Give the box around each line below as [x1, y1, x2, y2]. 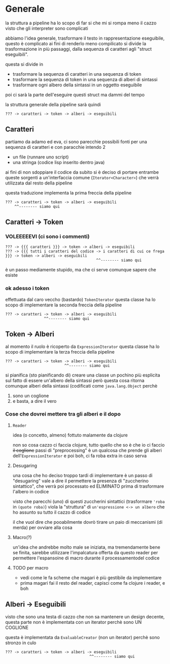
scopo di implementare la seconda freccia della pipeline [5, 302, 122, 308]
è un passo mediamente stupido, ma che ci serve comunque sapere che [5, 267, 156, 273]
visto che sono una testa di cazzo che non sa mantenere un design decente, [5, 613, 165, 620]
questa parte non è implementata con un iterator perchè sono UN [5, 619, 142, 625]
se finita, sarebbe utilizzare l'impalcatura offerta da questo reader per [12, 549, 158, 555]
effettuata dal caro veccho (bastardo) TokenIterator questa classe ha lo [5, 296, 156, 302]
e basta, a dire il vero [12, 398, 57, 404]
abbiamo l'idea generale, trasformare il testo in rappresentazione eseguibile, [5, 35, 165, 41]
